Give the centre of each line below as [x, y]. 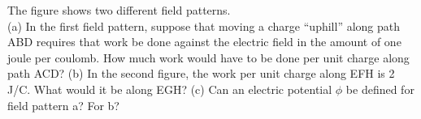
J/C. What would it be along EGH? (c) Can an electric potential [170, 89]
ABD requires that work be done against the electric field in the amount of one [204, 42]
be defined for [380, 89]
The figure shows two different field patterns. [119, 10]
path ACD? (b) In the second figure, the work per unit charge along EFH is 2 [201, 73]
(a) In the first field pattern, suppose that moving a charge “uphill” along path [204, 25]
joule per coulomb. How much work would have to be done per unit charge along [208, 57]
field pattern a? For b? [63, 105]
